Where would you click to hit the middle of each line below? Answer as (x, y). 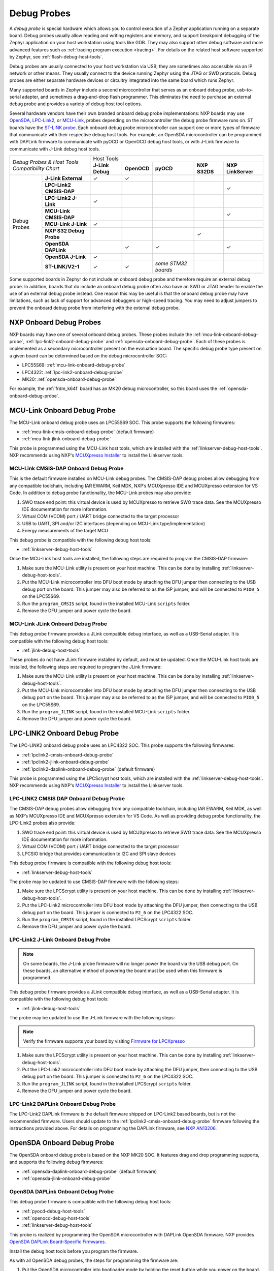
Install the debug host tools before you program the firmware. (74, 1251)
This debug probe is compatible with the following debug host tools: (80, 540)
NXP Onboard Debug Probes (55, 322)
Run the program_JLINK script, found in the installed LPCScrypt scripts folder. (107, 1083)
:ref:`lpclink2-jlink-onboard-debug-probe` (66, 762)
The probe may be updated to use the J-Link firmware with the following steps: (92, 1018)
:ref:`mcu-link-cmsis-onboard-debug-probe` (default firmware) (88, 432)
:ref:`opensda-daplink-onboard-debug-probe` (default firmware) (90, 1171)
